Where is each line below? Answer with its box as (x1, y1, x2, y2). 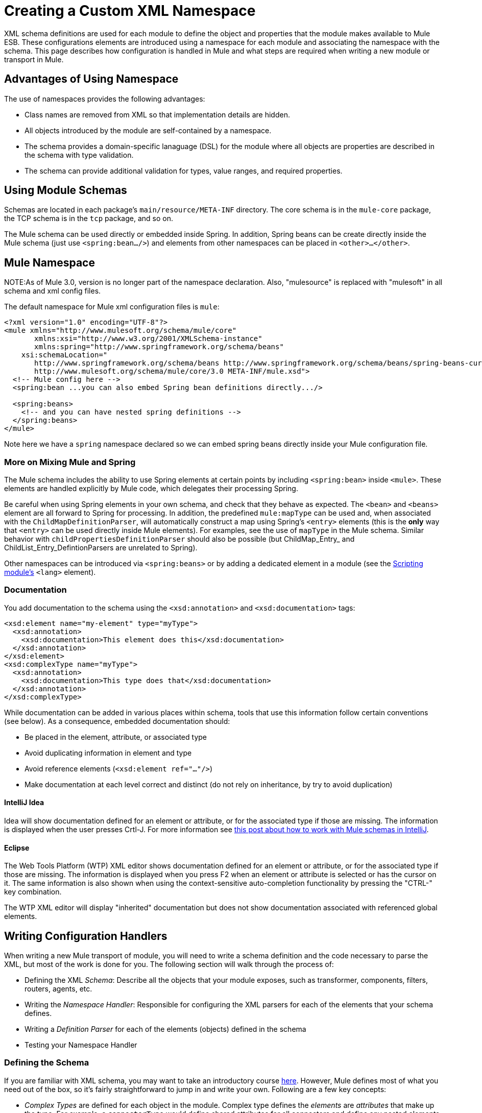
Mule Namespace (4, 256, 95, 269)
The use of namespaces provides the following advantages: (4, 94, 205, 103)
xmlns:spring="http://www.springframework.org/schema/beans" (34, 343, 284, 351)
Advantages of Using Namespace (4, 72, 179, 86)
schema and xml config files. (4, 286, 101, 296)
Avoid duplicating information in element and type (25, 748, 192, 757)
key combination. (4, 887, 62, 897)
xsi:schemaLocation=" (21, 351, 108, 359)
